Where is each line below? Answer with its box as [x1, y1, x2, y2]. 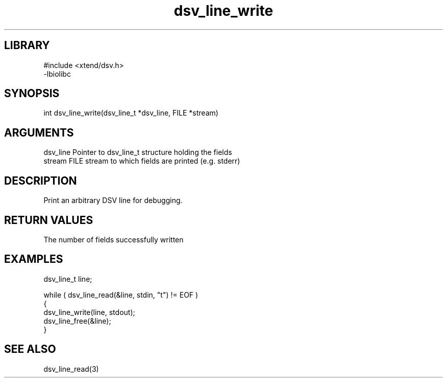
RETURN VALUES [4, 213, 93, 227]
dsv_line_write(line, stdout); [43, 307, 135, 317]
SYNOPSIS [4, 87, 60, 100]
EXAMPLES [4, 253, 63, 266]
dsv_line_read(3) [43, 364, 99, 373]
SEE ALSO [4, 343, 56, 356]
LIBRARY [4, 39, 50, 52]
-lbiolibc [43, 69, 71, 78]
